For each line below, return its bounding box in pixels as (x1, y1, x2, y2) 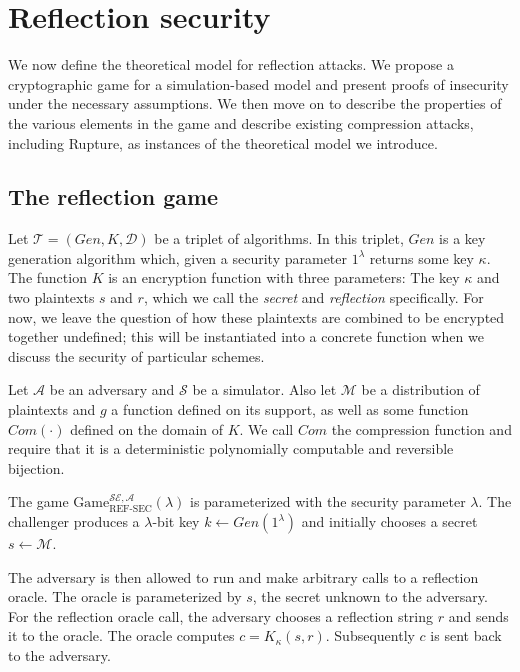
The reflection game (8, 181, 219, 212)
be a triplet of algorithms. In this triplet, (154, 228, 404, 249)
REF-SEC (109, 503, 152, 514)
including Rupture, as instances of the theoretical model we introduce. (8, 132, 438, 153)
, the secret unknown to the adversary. (252, 586, 488, 607)
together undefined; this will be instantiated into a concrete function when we (8, 326, 484, 347)
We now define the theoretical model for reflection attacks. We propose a (8, 54, 454, 75)
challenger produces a (8, 511, 140, 532)
